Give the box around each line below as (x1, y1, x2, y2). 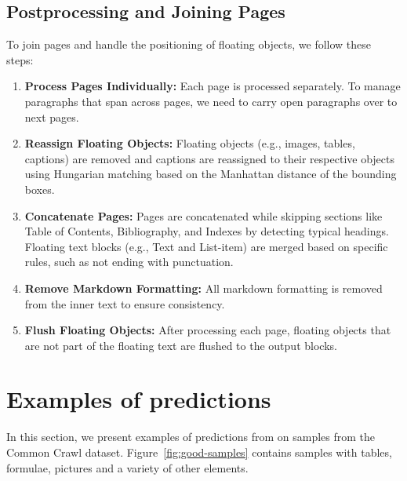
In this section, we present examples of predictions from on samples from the (6, 428, 376, 445)
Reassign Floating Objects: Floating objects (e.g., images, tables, (24, 135, 355, 151)
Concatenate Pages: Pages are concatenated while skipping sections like (24, 207, 383, 224)
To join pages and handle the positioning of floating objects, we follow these (6, 36, 372, 53)
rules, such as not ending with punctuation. (24, 253, 234, 270)
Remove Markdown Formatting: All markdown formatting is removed (24, 279, 383, 296)
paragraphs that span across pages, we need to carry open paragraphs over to (24, 93, 398, 109)
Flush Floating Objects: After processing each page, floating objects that (24, 322, 391, 338)
